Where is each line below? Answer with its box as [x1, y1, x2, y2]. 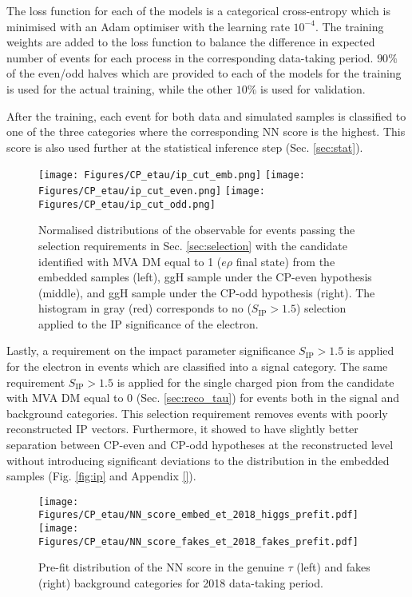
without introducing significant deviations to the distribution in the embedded [6, 452, 390, 468]
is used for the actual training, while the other [6, 80, 233, 97]
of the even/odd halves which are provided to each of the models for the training [6, 65, 402, 82]
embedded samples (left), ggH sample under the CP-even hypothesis [38, 269, 372, 285]
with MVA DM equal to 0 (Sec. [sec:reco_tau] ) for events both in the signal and [6, 389, 400, 406]
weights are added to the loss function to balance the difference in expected [6, 34, 375, 50]
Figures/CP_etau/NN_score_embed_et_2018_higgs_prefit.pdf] [38, 509, 359, 521]
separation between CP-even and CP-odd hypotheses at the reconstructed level [6, 436, 394, 453]
